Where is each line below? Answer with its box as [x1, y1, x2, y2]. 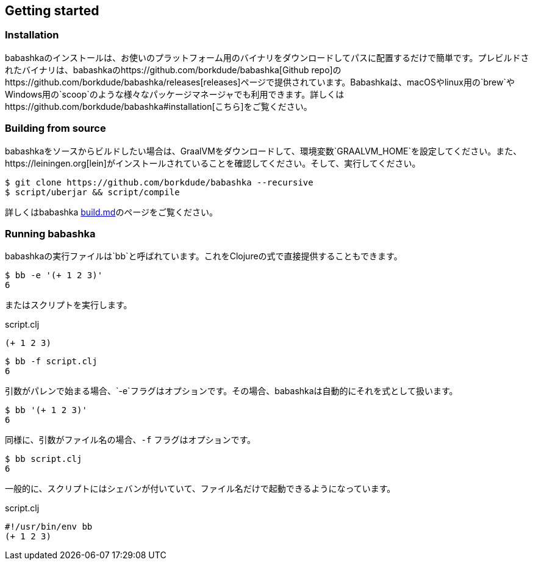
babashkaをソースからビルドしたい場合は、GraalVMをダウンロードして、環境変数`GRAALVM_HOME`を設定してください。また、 [5, 145, 522, 156]
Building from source [5, 122, 106, 135]
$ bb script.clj [5, 454, 82, 464]
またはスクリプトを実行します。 [5, 300, 132, 311]
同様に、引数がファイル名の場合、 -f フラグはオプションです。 [5, 434, 256, 445]
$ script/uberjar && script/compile [5, 187, 180, 197]
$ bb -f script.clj [5, 356, 98, 367]
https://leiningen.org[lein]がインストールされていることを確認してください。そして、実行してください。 [5, 157, 421, 168]
